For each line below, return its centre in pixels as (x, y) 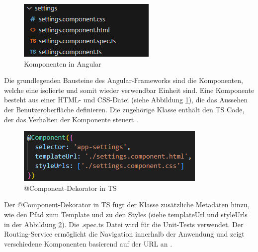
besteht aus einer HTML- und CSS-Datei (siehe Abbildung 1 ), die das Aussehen (126, 100)
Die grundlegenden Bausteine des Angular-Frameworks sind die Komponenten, (124, 80)
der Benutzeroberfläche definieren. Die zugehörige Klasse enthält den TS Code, (124, 109)
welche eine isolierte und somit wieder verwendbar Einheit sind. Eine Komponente (129, 90)
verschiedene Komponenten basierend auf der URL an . (88, 243)
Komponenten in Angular (63, 63)
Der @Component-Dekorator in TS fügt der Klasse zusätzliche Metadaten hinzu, (127, 205)
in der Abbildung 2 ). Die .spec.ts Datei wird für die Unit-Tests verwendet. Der (124, 224)
